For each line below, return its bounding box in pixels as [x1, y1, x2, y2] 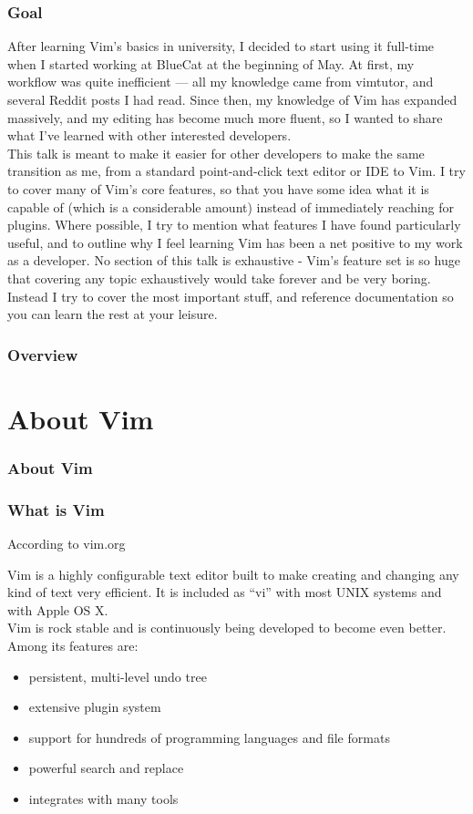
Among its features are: [7, 635, 139, 654]
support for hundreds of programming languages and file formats [28, 727, 390, 747]
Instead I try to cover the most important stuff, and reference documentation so [7, 286, 454, 305]
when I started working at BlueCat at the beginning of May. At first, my [7, 54, 415, 73]
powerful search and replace [28, 758, 184, 778]
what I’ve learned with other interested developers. [7, 126, 292, 145]
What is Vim [7, 498, 105, 520]
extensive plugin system [28, 697, 161, 716]
